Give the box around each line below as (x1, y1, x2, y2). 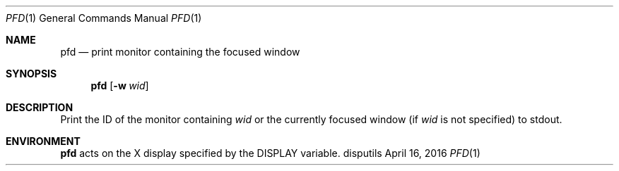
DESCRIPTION (6, 101, 73, 113)
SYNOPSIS (6, 68, 57, 80)
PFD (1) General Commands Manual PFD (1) (6, 12, 202, 24)
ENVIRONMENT (6, 135, 81, 147)
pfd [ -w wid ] (90, 80, 149, 91)
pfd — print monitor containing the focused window (60, 46, 300, 58)
